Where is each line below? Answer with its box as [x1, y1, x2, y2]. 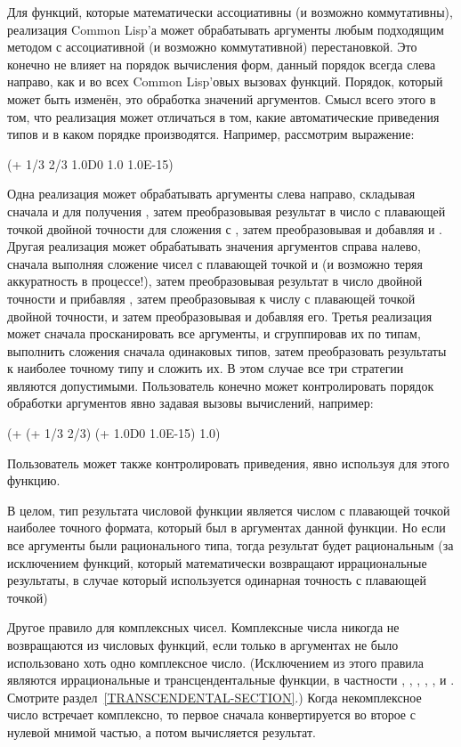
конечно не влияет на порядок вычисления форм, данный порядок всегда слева [7, 54, 436, 73]
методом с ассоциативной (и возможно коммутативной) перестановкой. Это [7, 37, 417, 56]
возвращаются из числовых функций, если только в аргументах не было [7, 636, 399, 654]
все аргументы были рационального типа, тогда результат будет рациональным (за [7, 536, 454, 555]
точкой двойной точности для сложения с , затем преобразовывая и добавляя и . [7, 219, 442, 238]
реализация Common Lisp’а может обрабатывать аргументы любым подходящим [7, 20, 444, 38]
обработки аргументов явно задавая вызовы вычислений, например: [7, 394, 374, 412]
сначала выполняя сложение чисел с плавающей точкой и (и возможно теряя [7, 254, 423, 272]
